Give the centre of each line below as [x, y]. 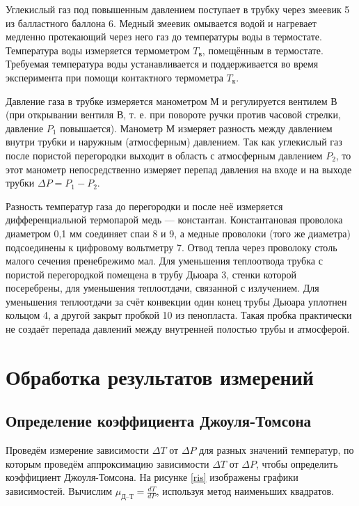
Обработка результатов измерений [160, 376]
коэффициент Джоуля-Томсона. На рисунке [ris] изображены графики [152, 477]
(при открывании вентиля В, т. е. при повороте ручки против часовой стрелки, [173, 114]
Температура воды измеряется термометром [98, 50]
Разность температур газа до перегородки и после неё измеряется [144, 206]
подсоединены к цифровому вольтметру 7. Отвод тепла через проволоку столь [171, 247]
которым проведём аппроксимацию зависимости [107, 463]
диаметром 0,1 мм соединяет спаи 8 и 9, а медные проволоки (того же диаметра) [178, 233]
